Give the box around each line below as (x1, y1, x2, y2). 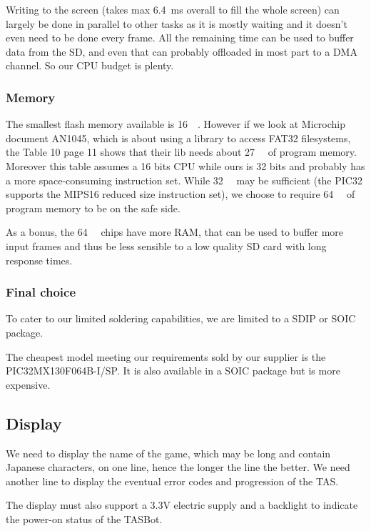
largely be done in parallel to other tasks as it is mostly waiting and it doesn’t (6, 16, 347, 31)
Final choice (6, 283, 76, 301)
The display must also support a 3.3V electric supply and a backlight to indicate (6, 497, 358, 512)
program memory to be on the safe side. (6, 200, 181, 215)
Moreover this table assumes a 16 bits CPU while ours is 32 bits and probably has (6, 158, 365, 173)
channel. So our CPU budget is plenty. (6, 58, 174, 73)
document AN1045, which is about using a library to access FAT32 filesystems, (6, 130, 351, 145)
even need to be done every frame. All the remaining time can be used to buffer (6, 30, 354, 45)
